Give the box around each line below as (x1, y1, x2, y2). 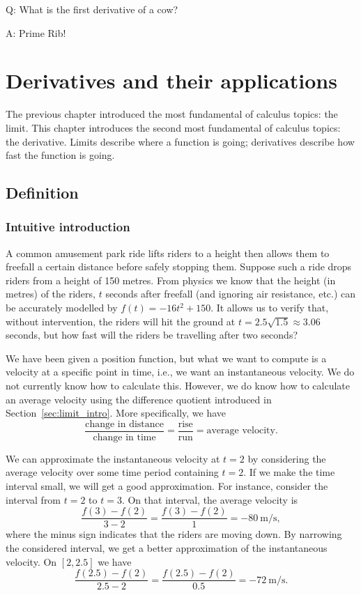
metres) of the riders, (6, 286, 95, 301)
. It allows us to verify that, (210, 300, 329, 315)
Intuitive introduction (6, 218, 130, 235)
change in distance (85, 419, 164, 429)
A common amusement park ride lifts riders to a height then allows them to (6, 245, 330, 260)
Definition (6, 182, 79, 203)
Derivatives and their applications (6, 66, 337, 95)
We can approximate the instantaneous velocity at (6, 451, 220, 465)
